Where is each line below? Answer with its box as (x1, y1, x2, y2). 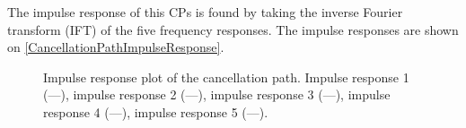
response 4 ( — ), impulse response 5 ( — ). (43, 102, 268, 121)
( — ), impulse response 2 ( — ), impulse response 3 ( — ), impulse (43, 85, 391, 104)
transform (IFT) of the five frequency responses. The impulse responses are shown (7, 20, 459, 38)
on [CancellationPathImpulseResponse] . (7, 38, 224, 56)
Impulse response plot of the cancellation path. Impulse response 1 (43, 67, 409, 86)
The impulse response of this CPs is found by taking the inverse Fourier (7, 3, 403, 21)
